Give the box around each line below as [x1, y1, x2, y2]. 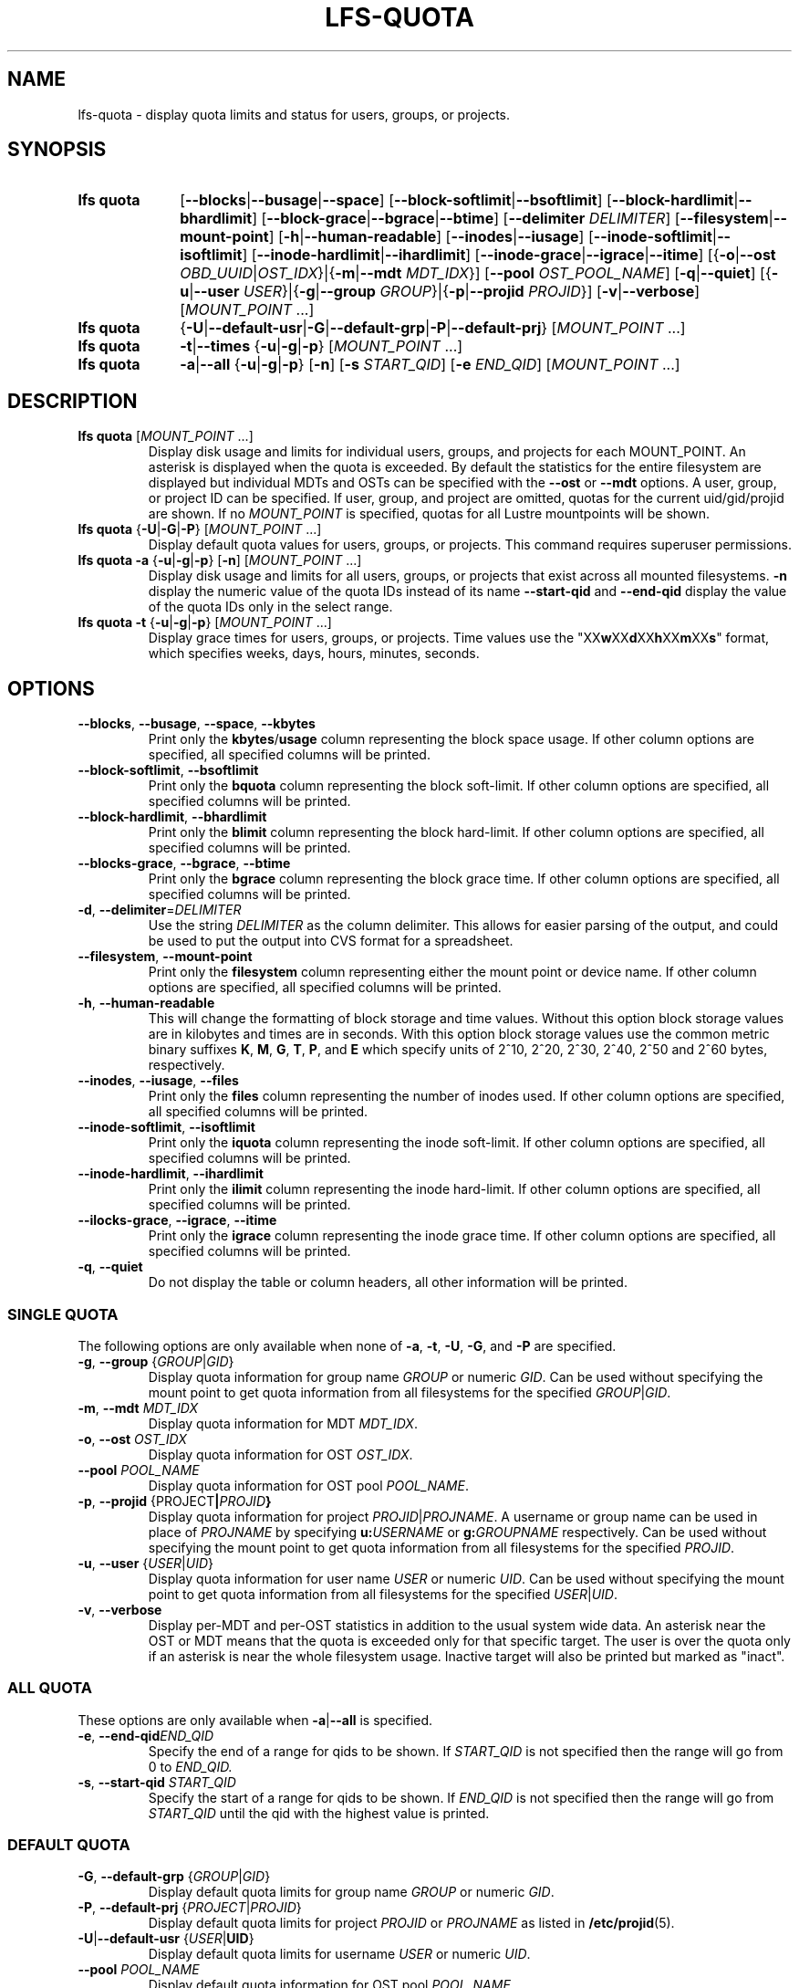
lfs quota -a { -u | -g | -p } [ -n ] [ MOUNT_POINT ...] [78, 552, 362, 569]
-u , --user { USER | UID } [78, 1554, 213, 1571]
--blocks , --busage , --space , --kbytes [78, 716, 316, 732]
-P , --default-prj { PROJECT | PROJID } [78, 1899, 302, 1916]
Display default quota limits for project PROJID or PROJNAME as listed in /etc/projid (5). [148, 1915, 675, 1931]
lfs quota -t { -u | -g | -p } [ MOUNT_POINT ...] [78, 614, 332, 631]
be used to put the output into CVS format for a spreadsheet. [148, 933, 514, 949]
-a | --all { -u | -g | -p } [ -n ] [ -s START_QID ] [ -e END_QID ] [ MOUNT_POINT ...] [180, 355, 680, 374]
